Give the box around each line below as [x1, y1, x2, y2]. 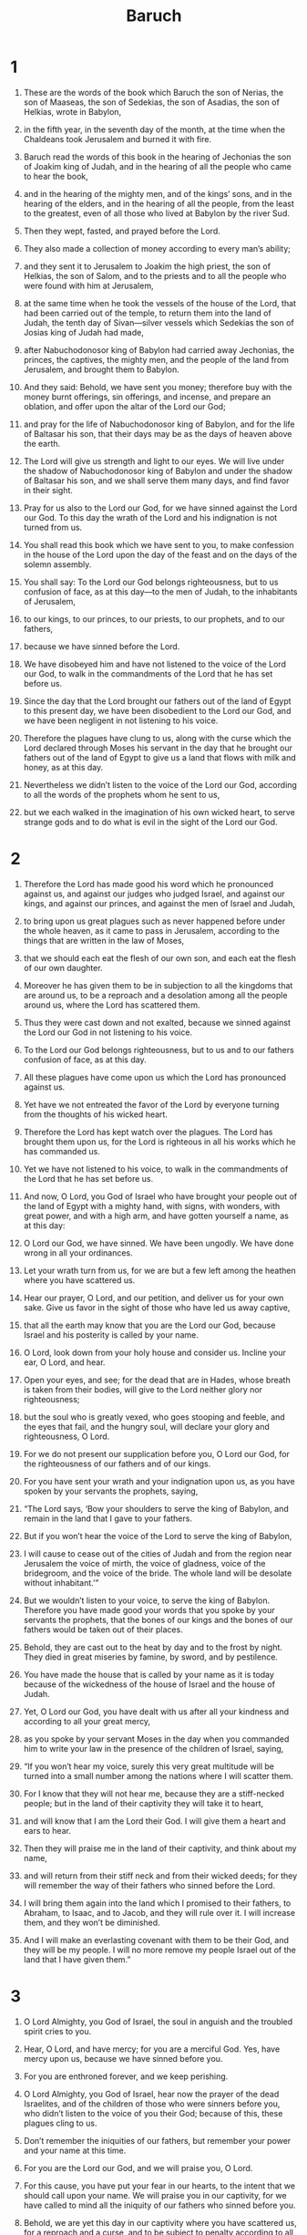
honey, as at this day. [23, 761, 104, 772]
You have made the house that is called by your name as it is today [23, 1669, 274, 1680]
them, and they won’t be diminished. [23, 1917, 160, 1928]
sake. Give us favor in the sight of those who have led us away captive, [23, 1301, 291, 1313]
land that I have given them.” [23, 1953, 131, 1965]
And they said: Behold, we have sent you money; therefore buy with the [23, 381, 292, 392]
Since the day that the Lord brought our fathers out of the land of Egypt [23, 695, 292, 707]
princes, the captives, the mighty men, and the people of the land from [23, 354, 290, 365]
